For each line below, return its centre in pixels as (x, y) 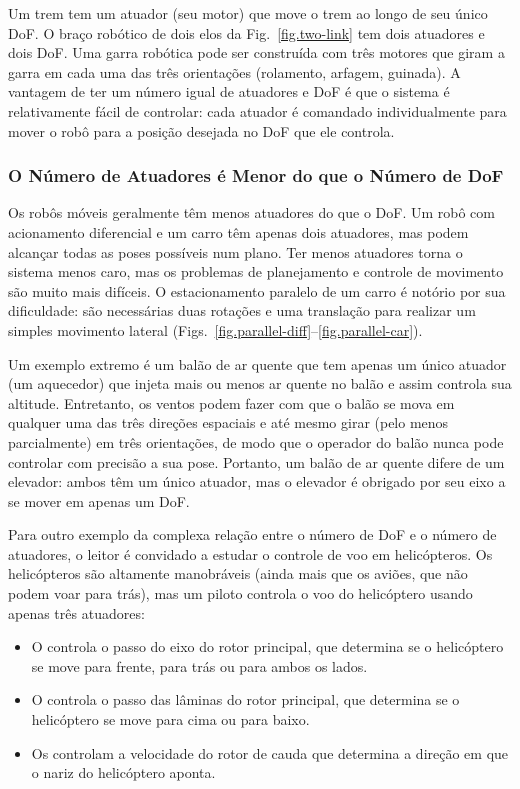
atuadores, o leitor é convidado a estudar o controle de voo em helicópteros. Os (250, 553)
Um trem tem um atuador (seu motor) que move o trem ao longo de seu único (248, 13)
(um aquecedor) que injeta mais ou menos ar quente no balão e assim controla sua (260, 383)
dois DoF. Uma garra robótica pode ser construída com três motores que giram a (256, 52)
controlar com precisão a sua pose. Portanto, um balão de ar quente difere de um (256, 461)
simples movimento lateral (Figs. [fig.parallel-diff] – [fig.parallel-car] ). (215, 329)
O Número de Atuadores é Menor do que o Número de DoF (256, 175)
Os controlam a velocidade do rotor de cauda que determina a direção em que (270, 752)
